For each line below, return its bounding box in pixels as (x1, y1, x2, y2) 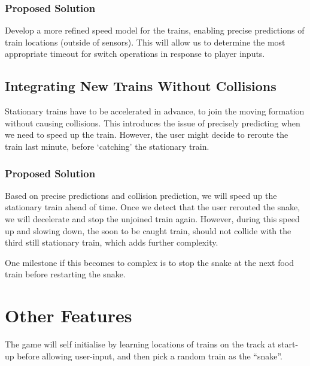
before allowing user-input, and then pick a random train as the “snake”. (17, 349, 282, 362)
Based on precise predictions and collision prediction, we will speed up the (5, 189, 277, 201)
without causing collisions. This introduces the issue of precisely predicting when (5, 116, 300, 129)
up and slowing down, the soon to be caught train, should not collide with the (5, 224, 291, 237)
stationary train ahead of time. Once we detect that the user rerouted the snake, (5, 201, 300, 213)
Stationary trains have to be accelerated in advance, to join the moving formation (5, 105, 305, 117)
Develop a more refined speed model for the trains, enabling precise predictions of (5, 24, 305, 37)
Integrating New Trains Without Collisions (5, 77, 276, 95)
